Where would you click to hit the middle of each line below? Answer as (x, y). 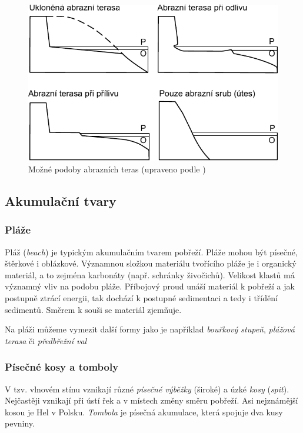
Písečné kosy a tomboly (62, 367)
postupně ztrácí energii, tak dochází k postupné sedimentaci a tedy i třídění (141, 297)
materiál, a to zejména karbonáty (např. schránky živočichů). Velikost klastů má (150, 274)
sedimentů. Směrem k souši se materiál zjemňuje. (93, 309)
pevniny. (20, 423)
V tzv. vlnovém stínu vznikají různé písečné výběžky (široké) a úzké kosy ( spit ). (147, 389)
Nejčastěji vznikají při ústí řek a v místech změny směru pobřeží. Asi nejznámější (151, 400)
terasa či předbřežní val (46, 340)
